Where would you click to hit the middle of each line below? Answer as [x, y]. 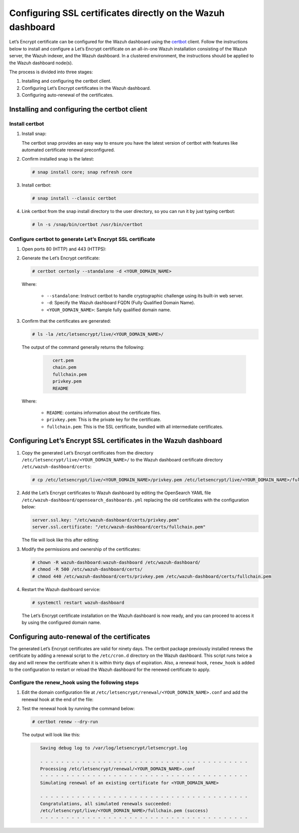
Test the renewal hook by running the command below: [78, 708]
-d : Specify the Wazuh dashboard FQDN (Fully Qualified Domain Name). [121, 303]
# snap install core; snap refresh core [82, 172]
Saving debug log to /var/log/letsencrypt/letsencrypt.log [114, 748]
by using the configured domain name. [62, 622]
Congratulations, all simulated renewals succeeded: [106, 804]
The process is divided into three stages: [51, 72]
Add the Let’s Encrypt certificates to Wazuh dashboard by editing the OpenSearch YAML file [116, 493]
